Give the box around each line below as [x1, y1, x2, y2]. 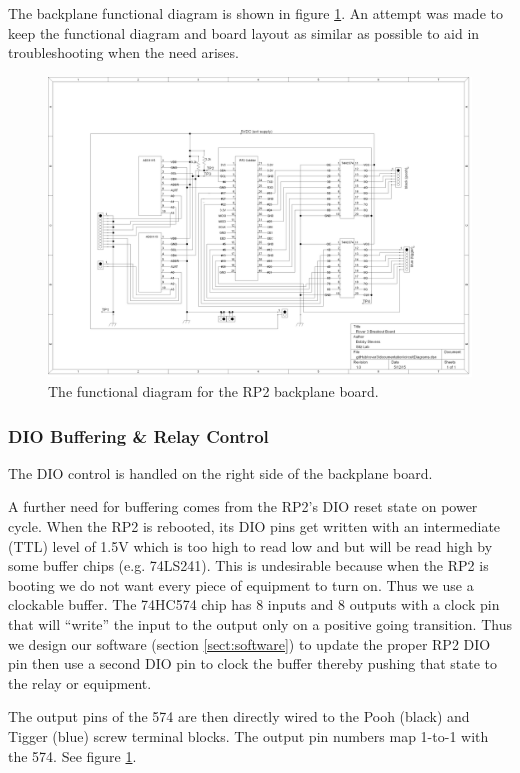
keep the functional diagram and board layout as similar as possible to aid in [8, 22, 480, 43]
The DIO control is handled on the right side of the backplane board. [8, 462, 433, 483]
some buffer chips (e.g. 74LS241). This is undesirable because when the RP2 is [8, 555, 489, 576]
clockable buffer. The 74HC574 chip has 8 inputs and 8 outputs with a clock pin [8, 594, 500, 615]
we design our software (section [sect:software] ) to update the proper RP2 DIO [8, 633, 491, 654]
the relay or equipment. [8, 672, 152, 693]
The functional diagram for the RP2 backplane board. [48, 380, 379, 401]
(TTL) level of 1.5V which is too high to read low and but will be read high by [8, 535, 493, 556]
